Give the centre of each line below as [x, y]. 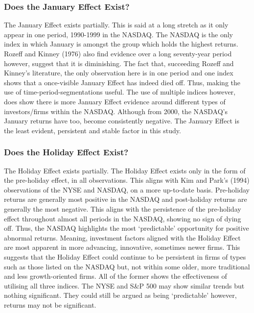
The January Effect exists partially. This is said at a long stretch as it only [116, 25]
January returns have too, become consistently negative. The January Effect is [122, 121]
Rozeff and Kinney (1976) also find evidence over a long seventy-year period [118, 53]
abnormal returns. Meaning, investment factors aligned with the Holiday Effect [122, 237]
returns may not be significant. [50, 304]
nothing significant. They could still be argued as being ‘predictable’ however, [120, 295]
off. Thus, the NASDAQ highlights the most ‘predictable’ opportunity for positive [127, 228]
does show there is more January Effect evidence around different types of [115, 101]
